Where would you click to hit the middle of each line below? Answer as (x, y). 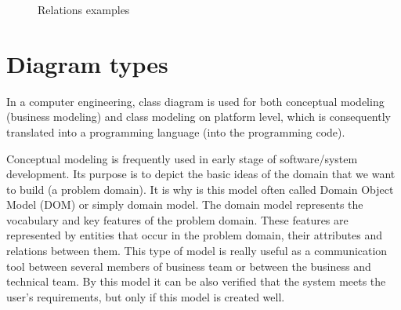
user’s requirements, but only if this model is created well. (146, 296)
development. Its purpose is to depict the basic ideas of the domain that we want (201, 174)
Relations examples (84, 9)
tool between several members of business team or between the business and (189, 266)
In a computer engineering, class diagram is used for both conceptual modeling (195, 101)
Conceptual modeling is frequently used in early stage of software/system (182, 158)
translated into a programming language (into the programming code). (176, 131)
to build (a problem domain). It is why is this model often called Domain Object (200, 189)
